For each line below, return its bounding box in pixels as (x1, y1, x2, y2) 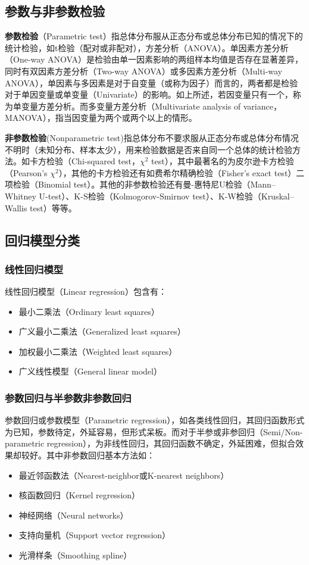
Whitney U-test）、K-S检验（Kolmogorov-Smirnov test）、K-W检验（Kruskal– (5, 189, 294, 202)
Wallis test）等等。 (5, 201, 77, 214)
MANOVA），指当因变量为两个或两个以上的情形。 (5, 111, 197, 124)
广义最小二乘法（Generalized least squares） (18, 325, 186, 338)
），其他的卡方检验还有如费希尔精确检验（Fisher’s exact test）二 (58, 166, 305, 179)
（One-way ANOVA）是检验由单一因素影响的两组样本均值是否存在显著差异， (5, 53, 303, 65)
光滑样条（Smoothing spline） (18, 549, 132, 561)
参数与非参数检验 (5, 2, 105, 20)
